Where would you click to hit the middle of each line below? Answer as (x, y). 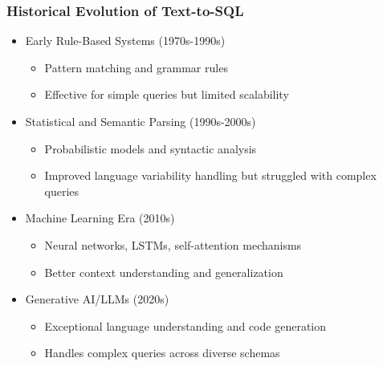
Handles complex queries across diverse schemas (162, 353)
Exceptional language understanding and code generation (185, 325)
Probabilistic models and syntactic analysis (151, 148)
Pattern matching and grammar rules (136, 67)
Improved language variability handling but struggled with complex (210, 175)
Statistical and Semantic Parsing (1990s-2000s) (141, 121)
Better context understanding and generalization (164, 272)
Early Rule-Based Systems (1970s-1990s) (125, 41)
